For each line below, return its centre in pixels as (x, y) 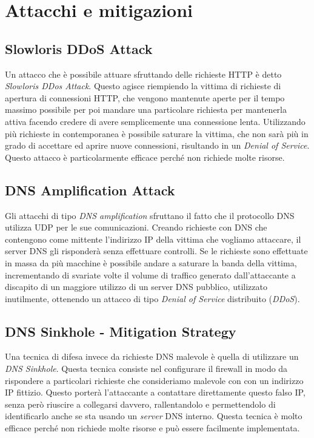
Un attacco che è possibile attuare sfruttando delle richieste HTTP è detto (143, 74)
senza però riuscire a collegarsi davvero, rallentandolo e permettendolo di (140, 404)
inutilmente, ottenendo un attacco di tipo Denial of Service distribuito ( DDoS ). (152, 298)
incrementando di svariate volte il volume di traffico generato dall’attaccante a (150, 275)
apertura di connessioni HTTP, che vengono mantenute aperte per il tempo (145, 97)
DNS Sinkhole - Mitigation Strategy (121, 331)
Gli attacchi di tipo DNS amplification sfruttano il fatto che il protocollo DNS (150, 215)
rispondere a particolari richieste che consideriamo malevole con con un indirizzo (154, 380)
